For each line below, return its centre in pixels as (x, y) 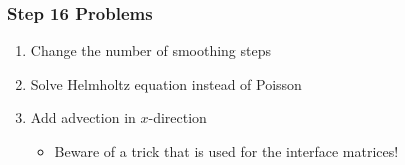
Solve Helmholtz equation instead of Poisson (166, 83)
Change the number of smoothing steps (151, 50)
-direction (177, 117)
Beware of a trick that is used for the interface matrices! (226, 151)
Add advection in (83, 117)
